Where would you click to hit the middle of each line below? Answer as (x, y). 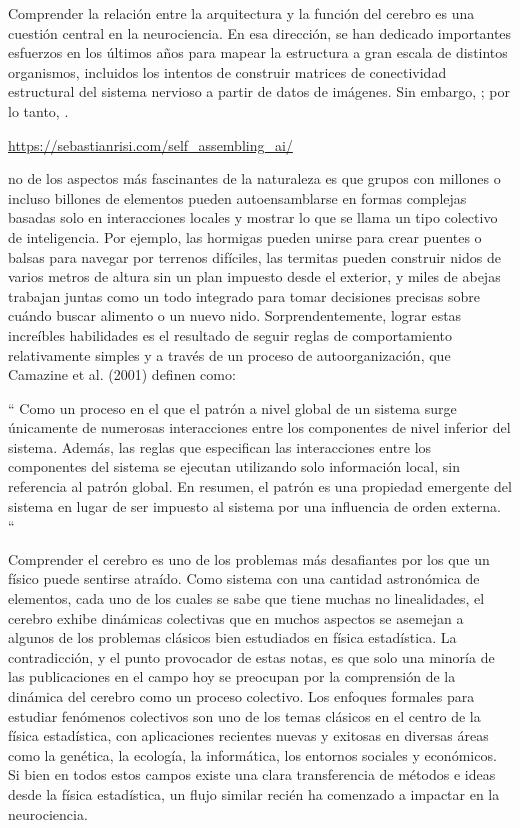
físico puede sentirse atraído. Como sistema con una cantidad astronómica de (244, 578)
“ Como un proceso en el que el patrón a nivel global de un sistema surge (232, 407)
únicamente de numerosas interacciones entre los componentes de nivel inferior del (259, 427)
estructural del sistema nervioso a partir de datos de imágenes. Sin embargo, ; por (259, 91)
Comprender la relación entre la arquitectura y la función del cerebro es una (241, 13)
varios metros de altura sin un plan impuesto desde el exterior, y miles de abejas (254, 276)
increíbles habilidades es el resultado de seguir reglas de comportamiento (230, 334)
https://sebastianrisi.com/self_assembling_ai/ (150, 144)
